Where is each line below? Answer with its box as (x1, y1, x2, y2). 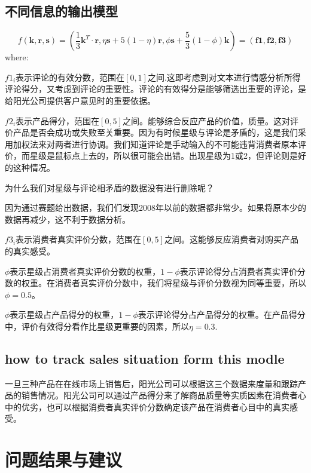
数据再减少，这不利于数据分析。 (5, 213, 130, 225)
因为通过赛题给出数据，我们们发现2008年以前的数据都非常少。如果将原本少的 (5, 201, 306, 214)
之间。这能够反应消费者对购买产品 (164, 233, 298, 245)
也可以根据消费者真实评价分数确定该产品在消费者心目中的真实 (46, 400, 289, 413)
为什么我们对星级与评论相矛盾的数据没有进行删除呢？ (5, 181, 214, 193)
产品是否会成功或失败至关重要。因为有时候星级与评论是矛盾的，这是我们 (13, 126, 298, 139)
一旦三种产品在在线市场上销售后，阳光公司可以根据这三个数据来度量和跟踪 (5, 377, 298, 389)
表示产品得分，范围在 (16, 114, 100, 127)
